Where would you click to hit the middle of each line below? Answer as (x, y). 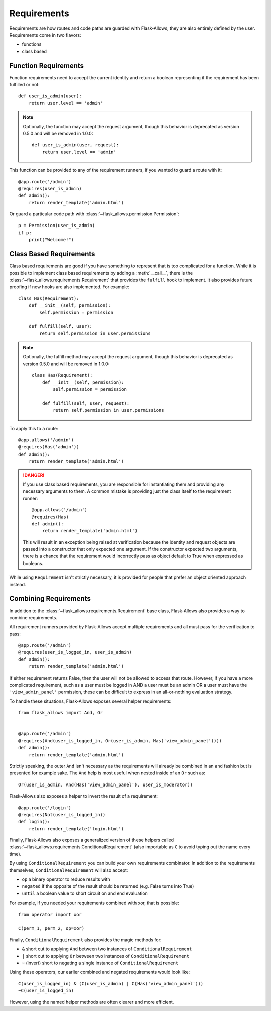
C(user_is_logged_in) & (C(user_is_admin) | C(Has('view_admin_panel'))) (111, 984)
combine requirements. (33, 617)
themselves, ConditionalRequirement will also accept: (69, 870)
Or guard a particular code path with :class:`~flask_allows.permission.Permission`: (94, 214)
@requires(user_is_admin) (50, 189)
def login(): (34, 822)
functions (32, 44)
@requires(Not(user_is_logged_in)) (62, 814)
